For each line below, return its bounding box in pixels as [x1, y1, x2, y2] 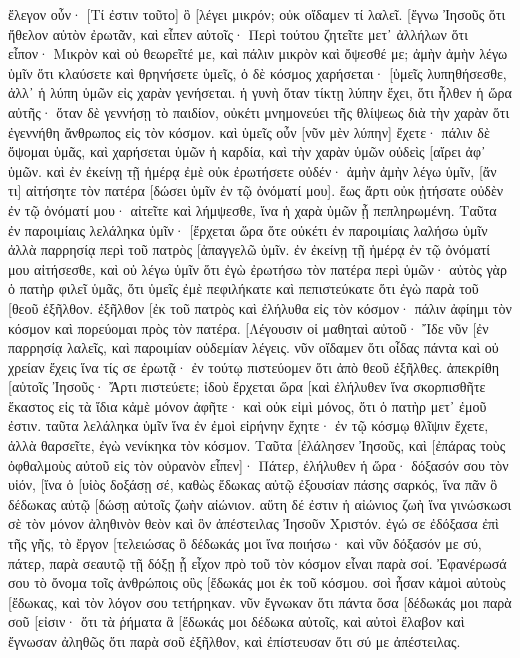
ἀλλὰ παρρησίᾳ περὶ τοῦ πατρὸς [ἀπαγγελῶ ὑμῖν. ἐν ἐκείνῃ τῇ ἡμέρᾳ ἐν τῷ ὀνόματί [8, 239, 491, 260]
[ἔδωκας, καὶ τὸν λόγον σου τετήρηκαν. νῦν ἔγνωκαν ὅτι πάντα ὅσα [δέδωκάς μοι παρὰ [8, 591, 512, 612]
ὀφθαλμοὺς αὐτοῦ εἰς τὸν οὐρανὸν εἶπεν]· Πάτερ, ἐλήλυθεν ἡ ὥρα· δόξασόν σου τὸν [8, 454, 509, 475]
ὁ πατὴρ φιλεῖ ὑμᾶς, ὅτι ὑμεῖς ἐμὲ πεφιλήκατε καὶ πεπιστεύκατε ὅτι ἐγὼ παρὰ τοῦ [8, 278, 479, 299]
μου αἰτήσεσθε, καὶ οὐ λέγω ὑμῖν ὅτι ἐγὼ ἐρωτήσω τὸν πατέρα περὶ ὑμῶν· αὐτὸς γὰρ [8, 258, 507, 279]
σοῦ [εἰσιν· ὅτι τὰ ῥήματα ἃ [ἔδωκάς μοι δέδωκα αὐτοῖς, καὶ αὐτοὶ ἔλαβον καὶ [8, 611, 465, 632]
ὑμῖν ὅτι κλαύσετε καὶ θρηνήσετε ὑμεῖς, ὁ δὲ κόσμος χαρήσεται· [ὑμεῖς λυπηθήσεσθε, [8, 62, 507, 83]
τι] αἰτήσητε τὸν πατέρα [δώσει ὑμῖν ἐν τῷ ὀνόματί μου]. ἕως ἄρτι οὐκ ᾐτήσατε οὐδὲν [8, 180, 504, 201]
